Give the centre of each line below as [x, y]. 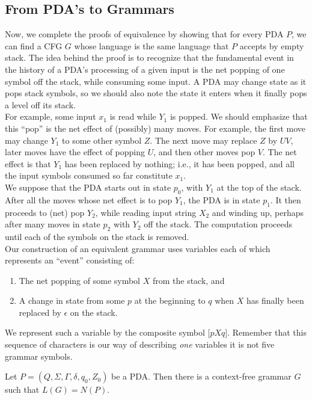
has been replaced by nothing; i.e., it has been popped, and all [179, 163]
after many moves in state [53, 224]
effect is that [28, 163]
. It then [286, 199]
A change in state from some [72, 300]
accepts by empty [272, 45]
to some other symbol [102, 140]
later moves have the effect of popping [75, 152]
